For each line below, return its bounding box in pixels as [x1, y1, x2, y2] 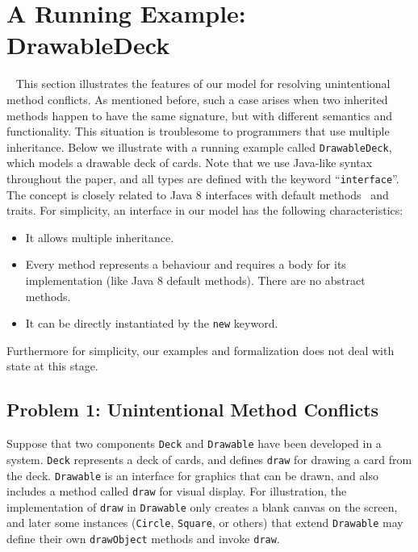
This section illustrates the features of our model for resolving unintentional [15, 75, 391, 92]
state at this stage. [6, 358, 98, 374]
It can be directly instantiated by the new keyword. [25, 315, 278, 332]
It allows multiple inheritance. [25, 228, 174, 245]
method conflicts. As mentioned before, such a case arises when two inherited [6, 90, 388, 107]
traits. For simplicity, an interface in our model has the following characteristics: [6, 202, 403, 219]
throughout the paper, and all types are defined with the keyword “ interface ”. [6, 169, 399, 186]
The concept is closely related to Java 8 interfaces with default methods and [6, 186, 389, 203]
